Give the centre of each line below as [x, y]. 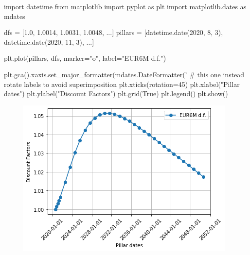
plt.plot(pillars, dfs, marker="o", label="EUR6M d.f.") [85, 58]
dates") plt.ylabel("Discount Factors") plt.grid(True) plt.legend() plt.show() [116, 93]
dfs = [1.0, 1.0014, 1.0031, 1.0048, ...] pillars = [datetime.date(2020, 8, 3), [114, 32]
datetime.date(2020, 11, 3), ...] [49, 42]
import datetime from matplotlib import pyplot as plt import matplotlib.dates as [125, 6]
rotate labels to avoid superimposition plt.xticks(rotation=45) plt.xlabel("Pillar [122, 84]
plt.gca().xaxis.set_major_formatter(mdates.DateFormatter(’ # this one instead [124, 74]
